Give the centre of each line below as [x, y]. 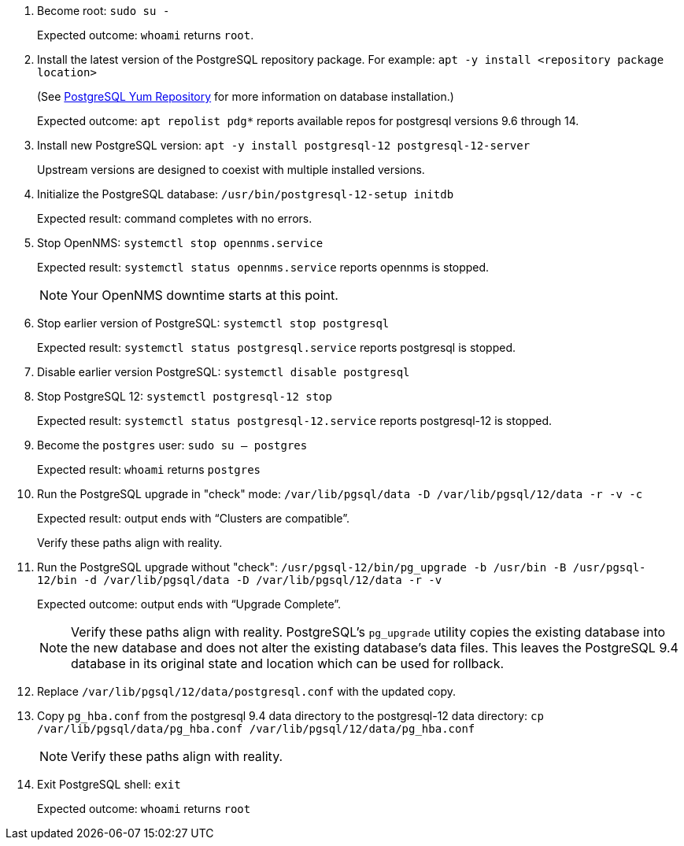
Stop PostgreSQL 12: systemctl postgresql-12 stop [185, 396]
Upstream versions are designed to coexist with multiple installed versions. [231, 170]
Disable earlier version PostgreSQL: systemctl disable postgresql [224, 372]
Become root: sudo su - [104, 11]
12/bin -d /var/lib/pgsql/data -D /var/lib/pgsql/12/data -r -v [240, 580]
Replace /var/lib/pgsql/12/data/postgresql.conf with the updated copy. [247, 691]
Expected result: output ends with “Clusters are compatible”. [193, 518]
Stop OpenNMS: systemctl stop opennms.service [180, 243]
